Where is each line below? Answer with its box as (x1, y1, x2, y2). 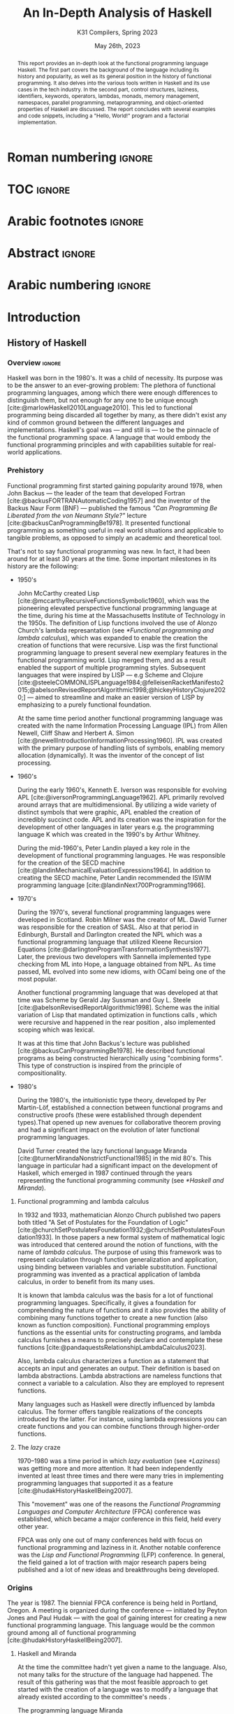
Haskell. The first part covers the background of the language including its (17, 66, 199, 73)
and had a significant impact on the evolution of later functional (17, 1125, 200, 1134)
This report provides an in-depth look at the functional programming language (17, 59, 209, 67)
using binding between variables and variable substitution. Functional (17, 1262, 217, 1271)
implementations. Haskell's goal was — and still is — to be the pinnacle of (7, 426, 219, 434)
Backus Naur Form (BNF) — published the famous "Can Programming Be (7, 503, 218, 512)
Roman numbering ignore (7, 149, 154, 165)
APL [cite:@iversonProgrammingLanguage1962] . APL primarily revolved (17, 793, 225, 801)
